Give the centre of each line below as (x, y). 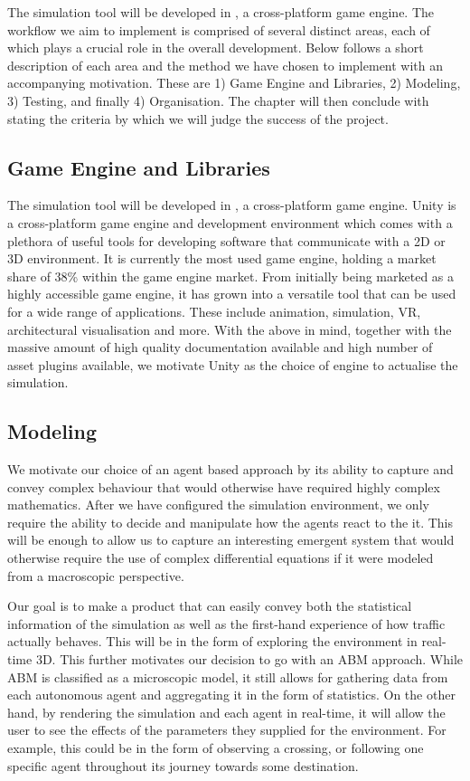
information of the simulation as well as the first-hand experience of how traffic (226, 623)
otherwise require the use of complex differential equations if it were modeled (221, 558)
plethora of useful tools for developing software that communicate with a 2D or (226, 240)
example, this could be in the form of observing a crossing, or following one (216, 748)
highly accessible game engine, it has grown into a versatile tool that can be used (232, 294)
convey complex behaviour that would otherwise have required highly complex (224, 486)
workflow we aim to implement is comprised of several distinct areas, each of (219, 29)
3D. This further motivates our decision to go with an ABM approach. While (249, 659)
